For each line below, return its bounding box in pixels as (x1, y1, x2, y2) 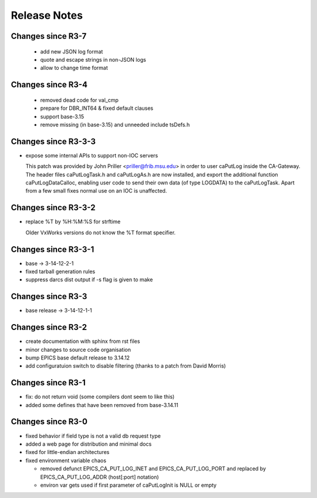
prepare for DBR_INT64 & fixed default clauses (40, 105, 154, 112)
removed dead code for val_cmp (40, 96, 119, 103)
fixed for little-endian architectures (25, 449, 110, 456)
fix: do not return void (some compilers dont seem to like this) (25, 393, 175, 401)
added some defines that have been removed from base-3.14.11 (25, 401, 178, 408)
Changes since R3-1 (11, 378, 86, 388)
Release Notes (11, 9, 83, 22)
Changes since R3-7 (11, 31, 87, 41)
